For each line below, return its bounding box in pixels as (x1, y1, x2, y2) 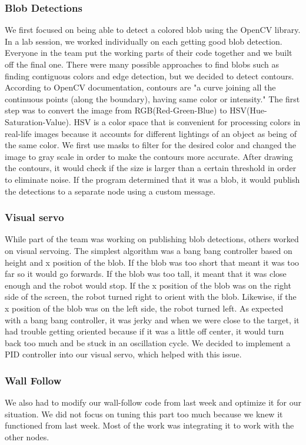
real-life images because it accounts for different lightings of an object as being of (5, 127, 297, 139)
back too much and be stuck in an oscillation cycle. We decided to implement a (5, 336, 291, 349)
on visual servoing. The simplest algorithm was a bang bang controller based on (5, 244, 292, 256)
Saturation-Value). (5, 115, 71, 128)
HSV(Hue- (229, 104, 267, 116)
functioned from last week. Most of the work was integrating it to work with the (5, 419, 294, 431)
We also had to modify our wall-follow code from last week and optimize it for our (5, 396, 301, 409)
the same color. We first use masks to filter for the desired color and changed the (5, 139, 296, 151)
